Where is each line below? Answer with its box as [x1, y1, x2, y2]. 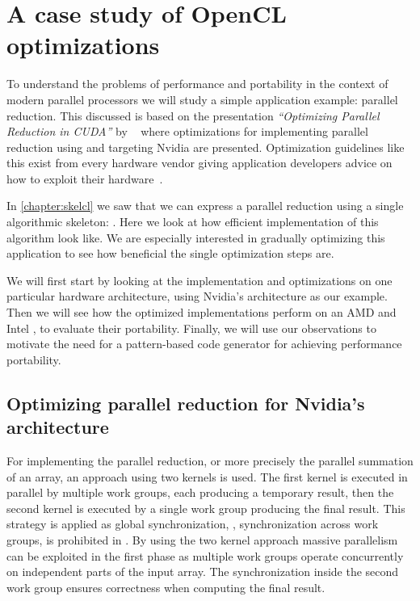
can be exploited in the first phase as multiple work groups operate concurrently [6, 547, 404, 564]
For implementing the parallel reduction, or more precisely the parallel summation [6, 452, 414, 469]
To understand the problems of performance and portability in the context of [6, 75, 388, 92]
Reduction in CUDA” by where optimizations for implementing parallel [6, 123, 368, 140]
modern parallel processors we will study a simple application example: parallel [6, 90, 398, 107]
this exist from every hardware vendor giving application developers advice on [6, 154, 393, 171]
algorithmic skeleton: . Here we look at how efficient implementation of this [6, 213, 379, 230]
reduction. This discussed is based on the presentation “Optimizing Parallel [6, 107, 380, 124]
